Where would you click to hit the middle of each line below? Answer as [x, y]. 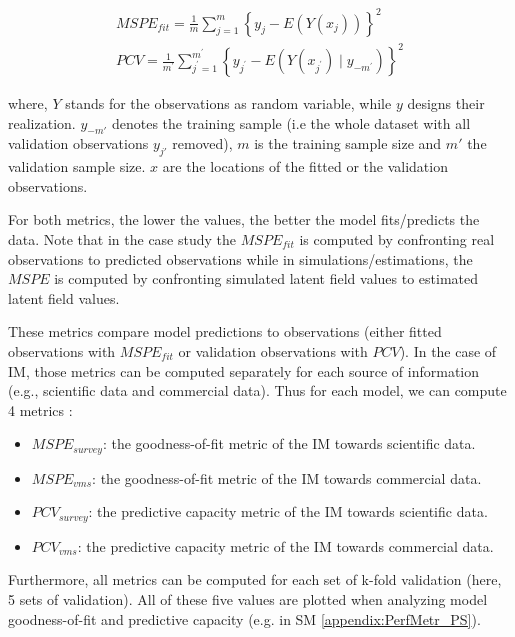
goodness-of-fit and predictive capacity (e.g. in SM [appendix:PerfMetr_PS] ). [244, 618]
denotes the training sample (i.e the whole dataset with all [291, 122]
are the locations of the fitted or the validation [305, 166]
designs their [446, 103]
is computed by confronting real [397, 239]
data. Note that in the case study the [122, 239]
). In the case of [448, 351]
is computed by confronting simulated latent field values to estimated [266, 278]
